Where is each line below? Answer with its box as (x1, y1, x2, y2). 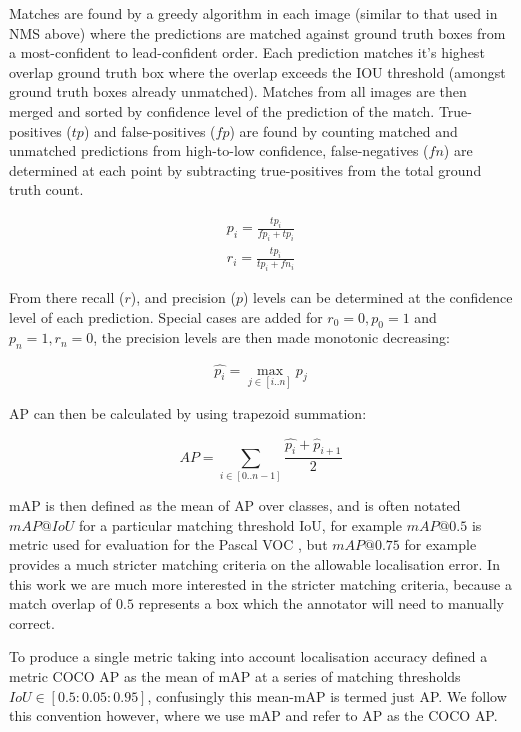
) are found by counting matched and (229, 120, 458, 141)
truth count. (9, 179, 84, 200)
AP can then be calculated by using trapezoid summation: (9, 402, 367, 423)
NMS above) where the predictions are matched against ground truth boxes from (9, 22, 506, 43)
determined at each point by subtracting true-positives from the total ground (9, 159, 482, 180)
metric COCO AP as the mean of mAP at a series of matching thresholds (9, 665, 461, 686)
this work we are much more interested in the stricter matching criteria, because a (9, 573, 512, 594)
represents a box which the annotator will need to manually (138, 593, 504, 614)
